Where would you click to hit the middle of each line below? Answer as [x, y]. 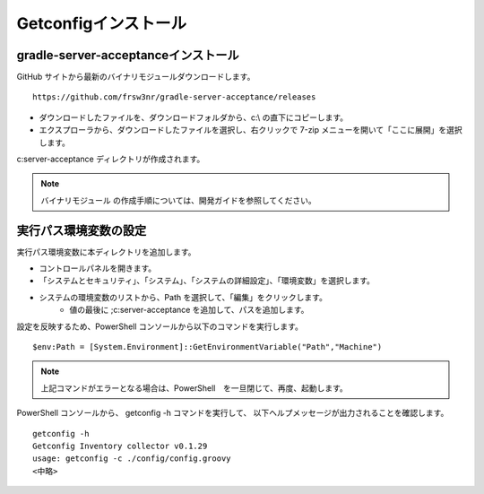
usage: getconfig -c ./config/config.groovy [132, 459]
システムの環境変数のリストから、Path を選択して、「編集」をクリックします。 [183, 297]
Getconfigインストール [102, 23]
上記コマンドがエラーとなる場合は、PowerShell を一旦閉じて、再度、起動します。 [194, 388]
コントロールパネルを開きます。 [98, 268]
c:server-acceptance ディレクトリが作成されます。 [111, 159]
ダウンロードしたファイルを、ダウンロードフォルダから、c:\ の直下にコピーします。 [194, 117]
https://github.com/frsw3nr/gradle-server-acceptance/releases [174, 97]
